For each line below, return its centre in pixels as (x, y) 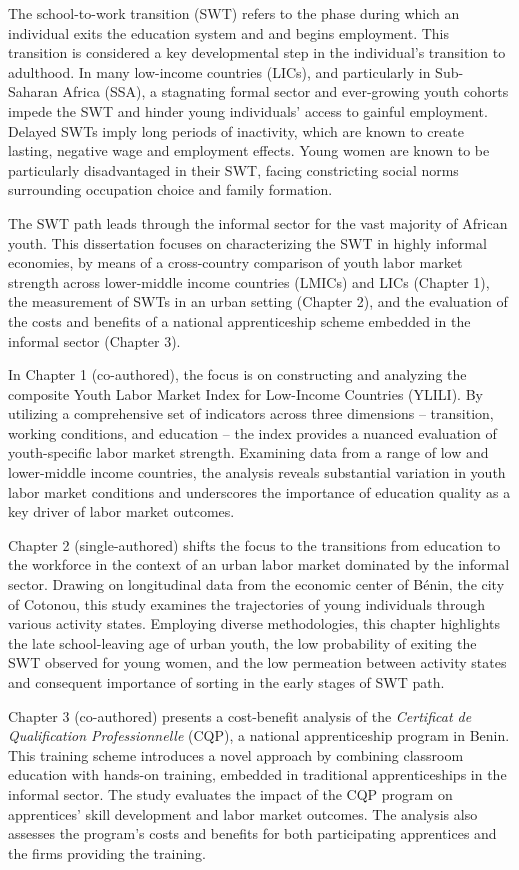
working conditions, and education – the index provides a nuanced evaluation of (252, 432)
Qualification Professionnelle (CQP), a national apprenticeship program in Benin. (259, 735)
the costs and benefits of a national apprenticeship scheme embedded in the (239, 320)
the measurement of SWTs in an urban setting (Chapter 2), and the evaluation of (258, 301)
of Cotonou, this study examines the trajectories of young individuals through (246, 603)
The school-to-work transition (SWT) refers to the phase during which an (234, 13)
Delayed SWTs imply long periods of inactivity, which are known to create (236, 130)
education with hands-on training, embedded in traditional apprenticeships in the (257, 774)
